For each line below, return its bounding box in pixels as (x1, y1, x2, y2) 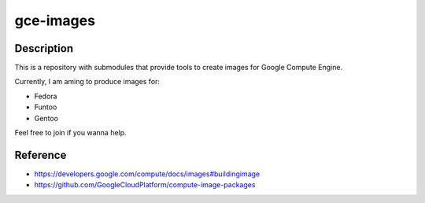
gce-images (14, 12, 96, 29)
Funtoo (34, 102, 57, 112)
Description (14, 42, 74, 55)
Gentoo (34, 113, 59, 123)
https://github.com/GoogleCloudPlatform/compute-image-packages (34, 180, 256, 190)
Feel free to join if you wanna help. (14, 128, 127, 138)
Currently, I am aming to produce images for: (14, 77, 161, 87)
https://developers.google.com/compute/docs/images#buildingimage (34, 169, 260, 179)
